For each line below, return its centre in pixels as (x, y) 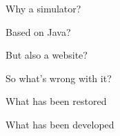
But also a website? (47, 55)
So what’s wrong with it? (59, 78)
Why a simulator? (43, 8)
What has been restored (56, 101)
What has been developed (60, 124)
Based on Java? (38, 31)
